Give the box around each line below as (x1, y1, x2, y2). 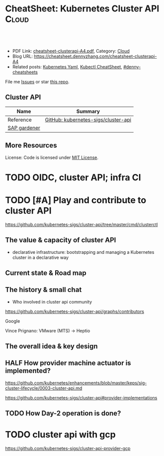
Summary (76, 108, 100, 115)
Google (5, 318, 20, 324)
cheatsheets (12, 69, 38, 75)
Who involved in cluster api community (12, 299, 92, 304)
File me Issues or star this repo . (5, 78, 70, 84)
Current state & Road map (5, 269, 87, 277)
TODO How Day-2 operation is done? (5, 409, 121, 418)
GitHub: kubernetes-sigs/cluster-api (45, 116, 132, 123)
